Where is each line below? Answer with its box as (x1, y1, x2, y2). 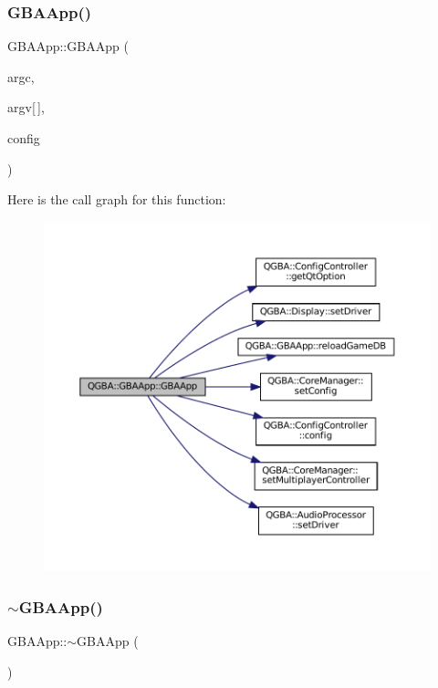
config (7, 129, 40, 147)
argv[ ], (7, 98, 45, 117)
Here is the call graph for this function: (7, 190, 226, 209)
